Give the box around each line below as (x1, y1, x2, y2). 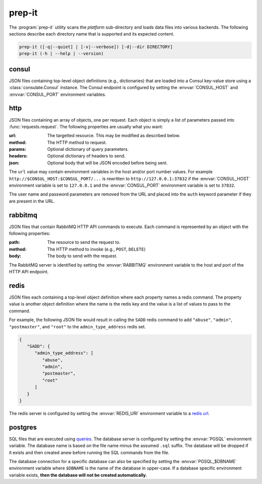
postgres (9, 423, 37, 431)
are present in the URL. (9, 198, 55, 204)
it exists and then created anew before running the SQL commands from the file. (9, 449, 170, 455)
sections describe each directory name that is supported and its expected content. (9, 31, 175, 36)
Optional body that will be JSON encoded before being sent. (47, 160, 168, 165)
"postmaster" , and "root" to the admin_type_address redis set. (9, 323, 146, 329)
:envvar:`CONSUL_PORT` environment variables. (9, 91, 106, 97)
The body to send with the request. (47, 253, 117, 259)
